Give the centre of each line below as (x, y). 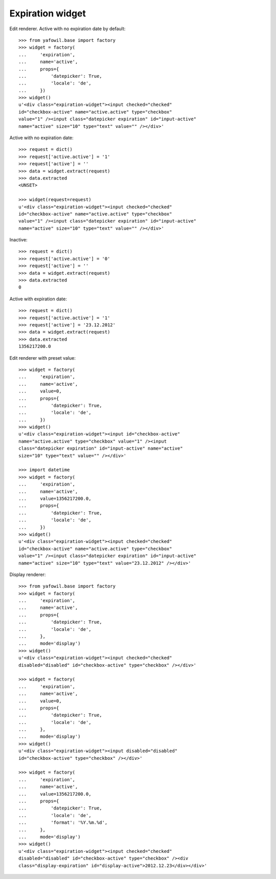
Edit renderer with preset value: (43, 358)
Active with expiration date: (38, 299)
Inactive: (18, 240)
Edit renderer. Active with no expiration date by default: (67, 29)
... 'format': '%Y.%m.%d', (63, 823)
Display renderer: (28, 574)
